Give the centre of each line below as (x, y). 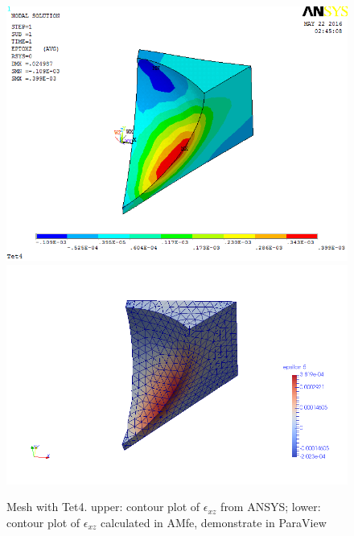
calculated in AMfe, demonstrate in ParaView (214, 522)
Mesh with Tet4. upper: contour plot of (103, 507)
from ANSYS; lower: (271, 507)
